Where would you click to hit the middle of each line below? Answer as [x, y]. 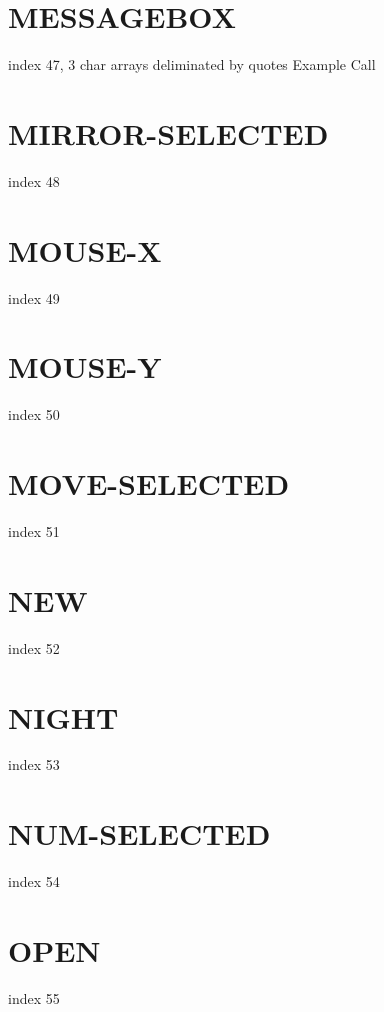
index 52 [34, 647]
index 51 [34, 531]
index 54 [34, 881]
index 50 [34, 414]
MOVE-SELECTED [149, 483]
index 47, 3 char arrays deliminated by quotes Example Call [192, 64]
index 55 [34, 997]
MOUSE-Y [85, 366]
